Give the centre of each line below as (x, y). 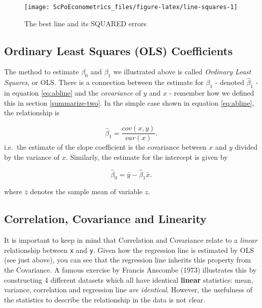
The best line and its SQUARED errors (86, 23)
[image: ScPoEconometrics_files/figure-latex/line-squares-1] (131, 7)
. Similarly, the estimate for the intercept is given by (147, 157)
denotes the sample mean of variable (86, 191)
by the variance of (32, 157)
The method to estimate (42, 72)
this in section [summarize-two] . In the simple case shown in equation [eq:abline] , (129, 102)
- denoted (230, 82)
